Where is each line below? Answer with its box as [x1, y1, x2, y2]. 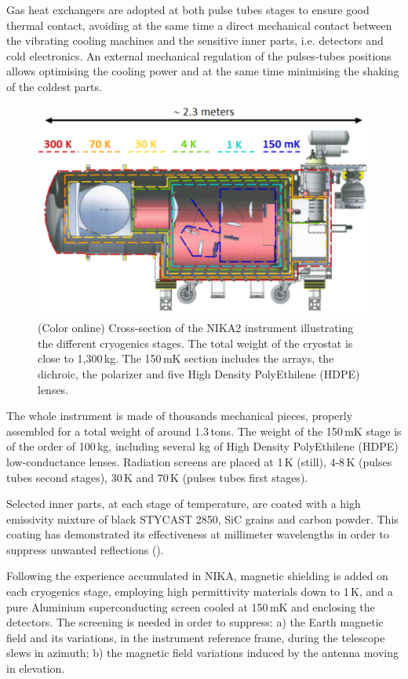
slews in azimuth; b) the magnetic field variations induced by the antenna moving [6, 644, 399, 661]
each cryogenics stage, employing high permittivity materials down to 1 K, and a [6, 583, 393, 600]
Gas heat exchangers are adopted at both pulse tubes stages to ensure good [6, 2, 370, 17]
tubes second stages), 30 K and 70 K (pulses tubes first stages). [6, 469, 308, 485]
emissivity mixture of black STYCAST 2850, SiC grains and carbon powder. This [6, 510, 399, 527]
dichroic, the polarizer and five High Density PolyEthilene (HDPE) [38, 365, 360, 381]
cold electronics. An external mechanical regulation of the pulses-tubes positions [6, 47, 392, 64]
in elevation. [6, 660, 65, 677]
